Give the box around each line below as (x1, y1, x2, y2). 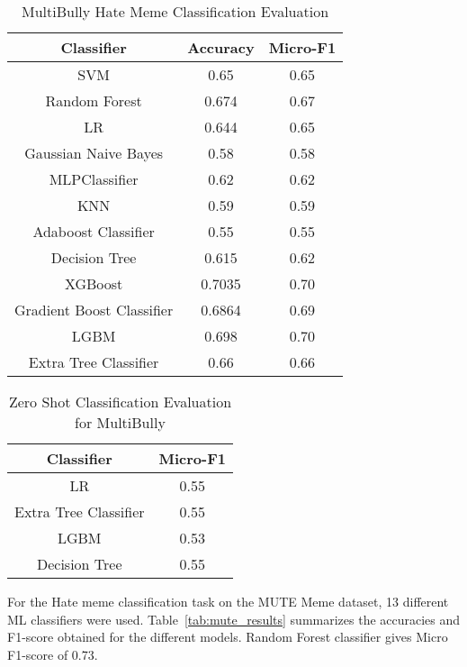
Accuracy (187, 37, 255, 58)
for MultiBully (75, 412, 166, 433)
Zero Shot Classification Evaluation (8, 391, 232, 412)
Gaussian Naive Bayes (24, 142, 164, 163)
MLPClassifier (49, 169, 139, 189)
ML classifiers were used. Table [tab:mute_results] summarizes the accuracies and (7, 609, 461, 628)
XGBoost (64, 273, 123, 294)
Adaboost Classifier (32, 221, 155, 242)
